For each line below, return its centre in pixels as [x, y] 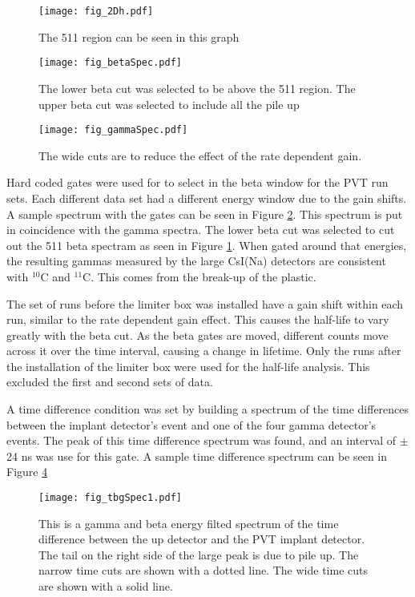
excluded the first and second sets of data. [110, 382]
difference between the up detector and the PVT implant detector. [202, 539]
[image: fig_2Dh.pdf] [96, 11]
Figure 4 [27, 472]
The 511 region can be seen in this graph [139, 36]
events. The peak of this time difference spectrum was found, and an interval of [201, 440]
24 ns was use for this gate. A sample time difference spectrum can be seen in [197, 456]
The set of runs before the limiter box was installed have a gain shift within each [205, 303]
